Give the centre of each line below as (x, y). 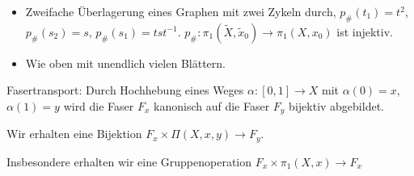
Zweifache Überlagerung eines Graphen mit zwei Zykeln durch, (181, 11)
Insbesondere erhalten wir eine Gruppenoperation (129, 161)
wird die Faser (99, 105)
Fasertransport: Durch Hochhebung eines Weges (125, 90)
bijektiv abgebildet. (336, 105)
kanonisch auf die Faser (212, 105)
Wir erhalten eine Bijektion (74, 134)
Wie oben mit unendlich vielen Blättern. (125, 63)
